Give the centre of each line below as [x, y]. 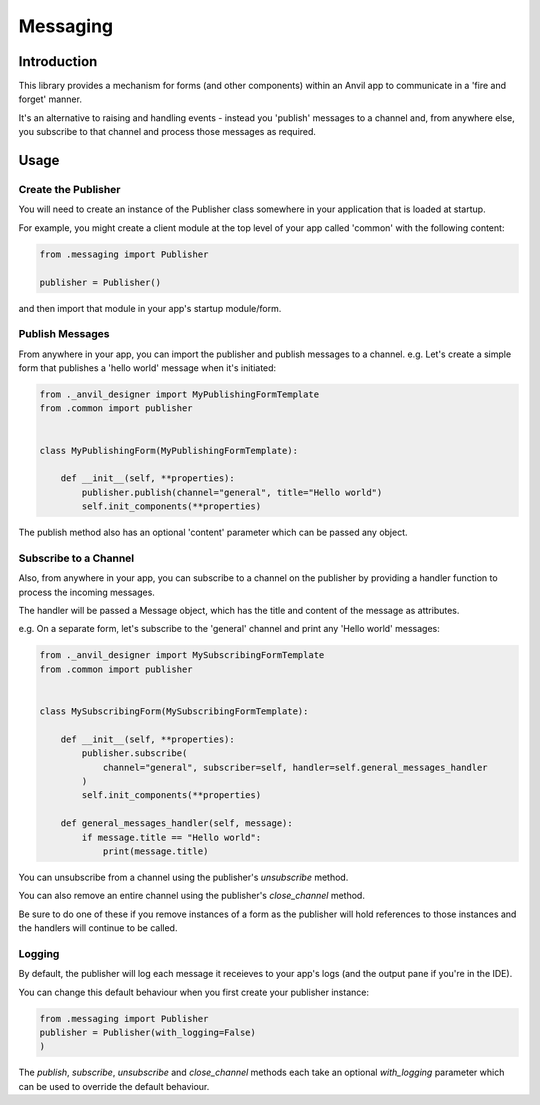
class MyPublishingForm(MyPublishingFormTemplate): [169, 450]
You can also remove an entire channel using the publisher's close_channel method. [191, 896]
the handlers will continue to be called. [98, 928]
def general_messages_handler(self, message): [177, 823]
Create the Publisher [69, 190]
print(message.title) [155, 851]
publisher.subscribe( [134, 753]
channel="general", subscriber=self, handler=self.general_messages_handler [295, 767]
